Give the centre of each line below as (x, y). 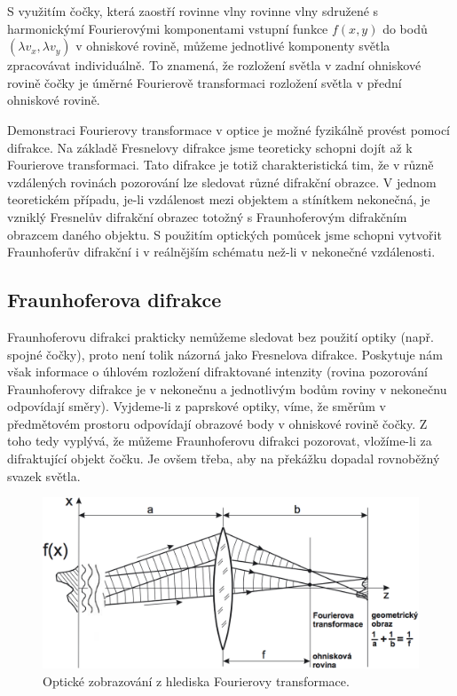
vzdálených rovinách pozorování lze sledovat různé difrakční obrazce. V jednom (222, 182)
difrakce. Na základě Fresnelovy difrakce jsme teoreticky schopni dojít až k (210, 147)
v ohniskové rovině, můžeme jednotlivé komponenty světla (233, 46)
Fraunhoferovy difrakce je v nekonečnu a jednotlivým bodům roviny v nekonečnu (227, 388)
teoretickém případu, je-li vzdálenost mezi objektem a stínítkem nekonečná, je (219, 199)
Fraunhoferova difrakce (114, 300)
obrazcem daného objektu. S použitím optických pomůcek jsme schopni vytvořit (225, 234)
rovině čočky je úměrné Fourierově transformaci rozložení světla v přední (205, 82)
